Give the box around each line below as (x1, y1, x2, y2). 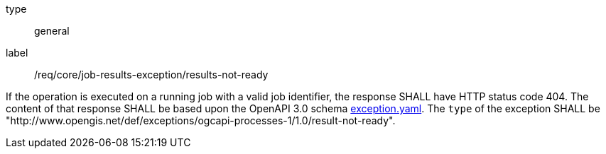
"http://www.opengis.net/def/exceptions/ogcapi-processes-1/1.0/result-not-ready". (6, 114, 396, 126)
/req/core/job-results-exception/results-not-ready (34, 69, 269, 81)
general (34, 25, 70, 37)
